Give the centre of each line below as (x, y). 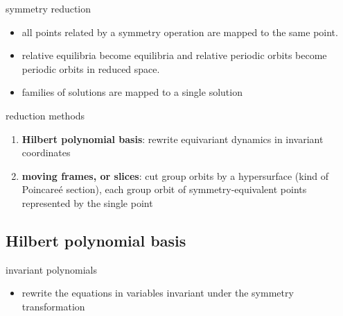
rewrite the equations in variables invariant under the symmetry (158, 293)
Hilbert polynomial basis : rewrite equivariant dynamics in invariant (173, 139)
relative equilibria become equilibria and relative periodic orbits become (174, 55)
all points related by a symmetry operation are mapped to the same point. (180, 32)
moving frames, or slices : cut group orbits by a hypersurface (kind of (175, 175)
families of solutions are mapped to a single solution (132, 92)
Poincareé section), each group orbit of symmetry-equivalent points (164, 189)
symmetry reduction (49, 8)
